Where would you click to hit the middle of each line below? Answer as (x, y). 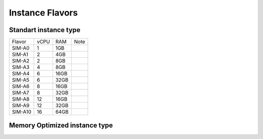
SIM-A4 (21, 74)
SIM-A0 (21, 48)
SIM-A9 (21, 105)
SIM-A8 (21, 99)
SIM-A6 (21, 87)
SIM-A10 (22, 112)
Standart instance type (45, 30)
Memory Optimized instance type (61, 126)
